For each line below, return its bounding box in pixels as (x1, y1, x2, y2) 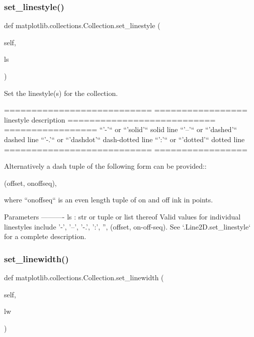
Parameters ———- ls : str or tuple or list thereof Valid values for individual (4, 211, 241, 221)
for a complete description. (4, 231, 87, 242)
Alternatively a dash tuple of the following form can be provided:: (4, 161, 207, 171)
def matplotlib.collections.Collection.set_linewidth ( (4, 272, 164, 282)
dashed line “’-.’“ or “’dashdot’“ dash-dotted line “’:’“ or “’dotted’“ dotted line (4, 134, 245, 144)
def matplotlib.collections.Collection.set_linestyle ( (4, 20, 160, 31)
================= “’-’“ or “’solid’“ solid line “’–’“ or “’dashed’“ (4, 124, 237, 135)
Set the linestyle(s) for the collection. (4, 87, 118, 98)
